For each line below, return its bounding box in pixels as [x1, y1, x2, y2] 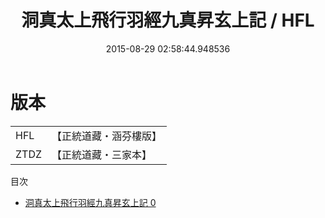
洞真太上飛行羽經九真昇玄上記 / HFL [21, 9, 315, 32]
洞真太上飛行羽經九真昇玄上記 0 [24, 196, 157, 208]
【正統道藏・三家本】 [51, 147, 153, 161]
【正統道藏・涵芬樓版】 [51, 129, 163, 143]
